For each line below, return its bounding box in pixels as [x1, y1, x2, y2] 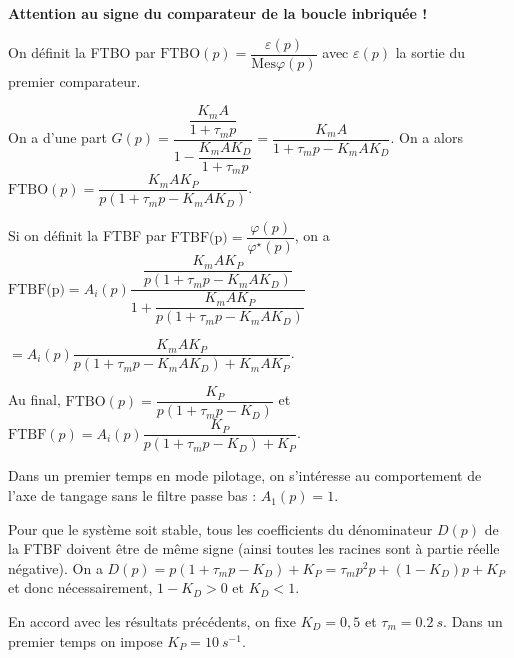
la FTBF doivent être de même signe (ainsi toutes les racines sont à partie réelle [8, 538, 500, 559]
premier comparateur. [8, 70, 141, 91]
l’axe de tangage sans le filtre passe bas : [8, 485, 257, 506]
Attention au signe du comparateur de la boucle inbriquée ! [8, 3, 428, 23]
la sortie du [395, 42, 466, 63]
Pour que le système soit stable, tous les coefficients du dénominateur [8, 518, 433, 539]
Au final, [8, 389, 61, 410]
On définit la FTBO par [8, 42, 156, 63]
